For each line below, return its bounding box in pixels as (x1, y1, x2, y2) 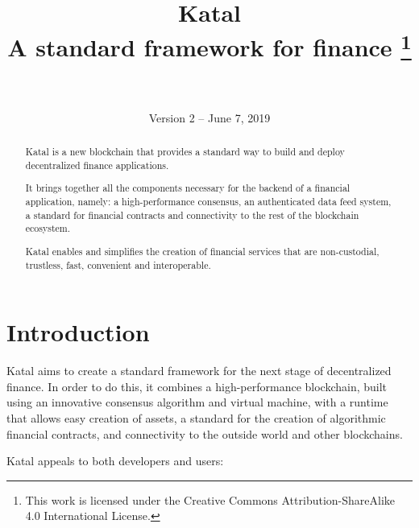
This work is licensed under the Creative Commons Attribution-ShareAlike (25, 491, 396, 508)
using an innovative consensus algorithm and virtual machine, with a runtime (6, 394, 388, 410)
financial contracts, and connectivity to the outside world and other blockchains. (6, 425, 403, 442)
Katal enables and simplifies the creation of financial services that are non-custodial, (25, 244, 380, 258)
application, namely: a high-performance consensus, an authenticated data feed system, (25, 195, 392, 208)
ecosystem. (25, 221, 71, 235)
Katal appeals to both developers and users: (6, 452, 224, 469)
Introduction (6, 316, 150, 349)
